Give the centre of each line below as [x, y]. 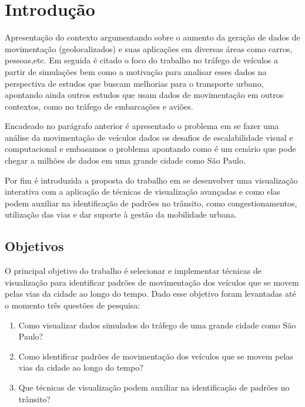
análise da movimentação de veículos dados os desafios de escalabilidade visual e [149, 137]
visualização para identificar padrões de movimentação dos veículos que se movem [152, 282]
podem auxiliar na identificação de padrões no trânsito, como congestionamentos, [151, 203]
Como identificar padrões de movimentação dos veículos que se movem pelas [156, 356]
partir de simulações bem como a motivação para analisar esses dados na [136, 71]
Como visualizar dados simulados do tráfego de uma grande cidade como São [157, 325]
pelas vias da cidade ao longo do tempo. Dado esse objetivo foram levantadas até [150, 294]
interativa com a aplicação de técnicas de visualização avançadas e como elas [143, 191]
